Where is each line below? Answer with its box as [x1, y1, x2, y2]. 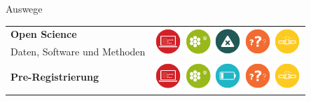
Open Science [11, 27, 77, 41]
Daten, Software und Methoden [11, 44, 146, 59]
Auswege [6, 1, 43, 15]
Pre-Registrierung [11, 69, 99, 84]
